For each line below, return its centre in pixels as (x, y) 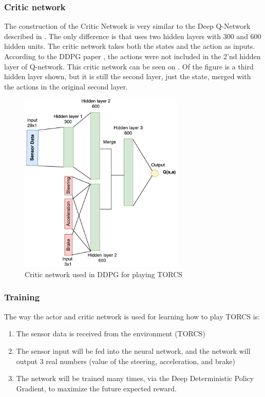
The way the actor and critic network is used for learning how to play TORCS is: (132, 316)
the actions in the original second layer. (66, 86)
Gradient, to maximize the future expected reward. (96, 388)
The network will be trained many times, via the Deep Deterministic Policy (135, 378)
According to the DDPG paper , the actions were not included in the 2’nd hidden (132, 56)
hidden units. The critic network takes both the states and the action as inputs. (130, 46)
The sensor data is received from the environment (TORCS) (111, 333)
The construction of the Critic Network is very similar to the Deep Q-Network (127, 26)
